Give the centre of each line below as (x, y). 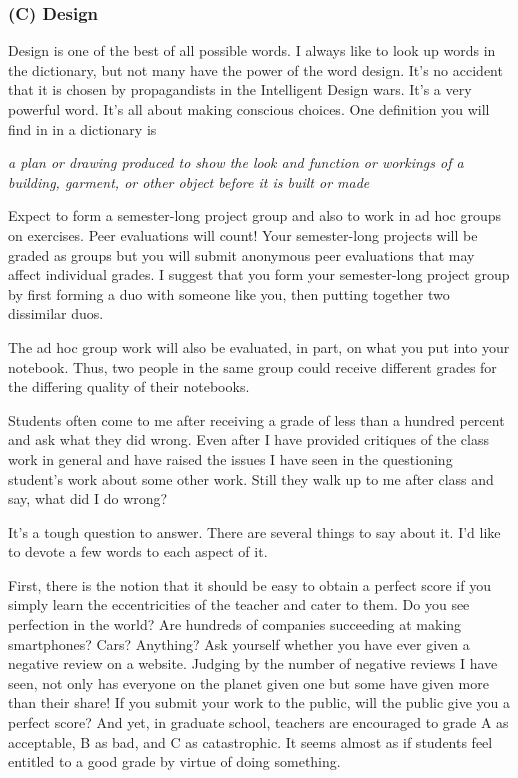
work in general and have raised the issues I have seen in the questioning (230, 458)
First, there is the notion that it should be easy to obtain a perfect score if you (249, 584)
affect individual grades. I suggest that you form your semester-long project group (259, 274)
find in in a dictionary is (82, 128)
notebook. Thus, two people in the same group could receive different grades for (252, 366)
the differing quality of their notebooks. (129, 386)
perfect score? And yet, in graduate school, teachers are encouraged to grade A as (258, 722)
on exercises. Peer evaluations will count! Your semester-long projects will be (243, 234)
